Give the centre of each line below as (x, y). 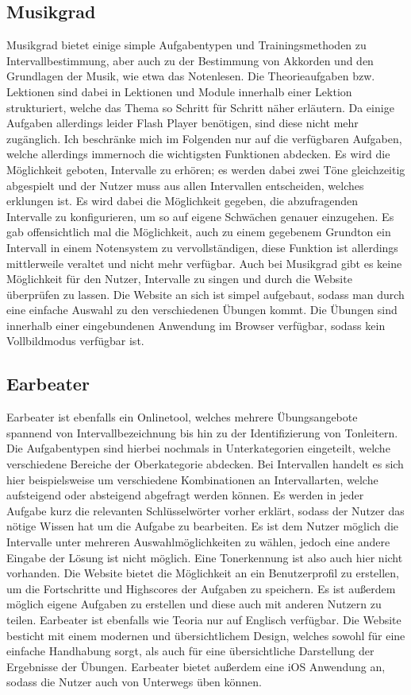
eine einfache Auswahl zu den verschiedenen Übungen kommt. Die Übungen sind (202, 310)
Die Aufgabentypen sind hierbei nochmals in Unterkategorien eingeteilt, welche (198, 448)
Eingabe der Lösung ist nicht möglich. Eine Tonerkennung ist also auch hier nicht (205, 557)
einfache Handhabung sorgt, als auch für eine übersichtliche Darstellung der (190, 651)
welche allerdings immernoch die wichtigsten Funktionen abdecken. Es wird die (198, 154)
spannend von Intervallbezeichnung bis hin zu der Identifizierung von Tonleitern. (202, 432)
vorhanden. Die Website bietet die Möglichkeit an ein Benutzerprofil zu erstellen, (203, 573)
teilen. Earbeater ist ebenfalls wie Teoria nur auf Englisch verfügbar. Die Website (204, 619)
